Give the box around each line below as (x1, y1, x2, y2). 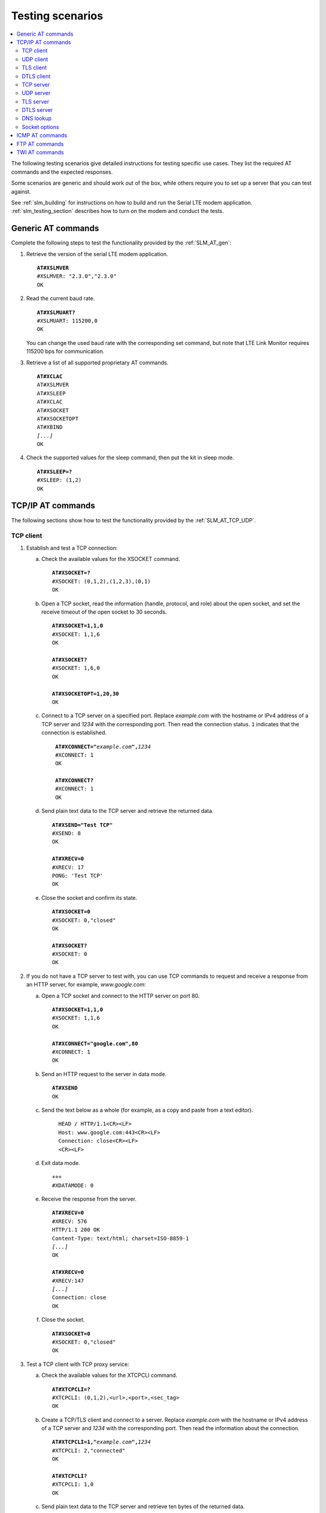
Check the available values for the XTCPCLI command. (41, 1371, 177, 1379)
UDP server (22, 90, 51, 97)
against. (11, 188, 31, 195)
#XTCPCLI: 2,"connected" (52, 1447, 126, 1454)
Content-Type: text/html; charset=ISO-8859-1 (52, 1235, 190, 1242)
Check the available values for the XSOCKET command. (41, 556, 181, 563)
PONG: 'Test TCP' (52, 872, 103, 879)
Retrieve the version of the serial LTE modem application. (26, 250, 168, 257)
